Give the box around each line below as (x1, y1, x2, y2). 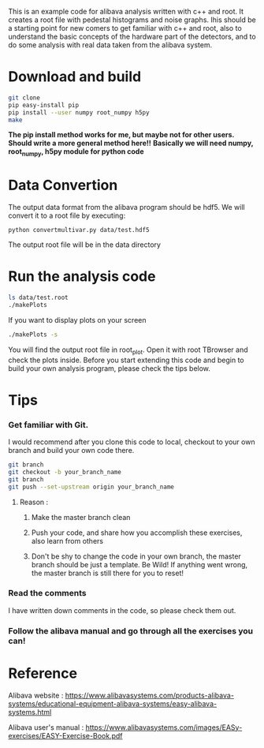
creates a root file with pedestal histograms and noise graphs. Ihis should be (8, 15, 256, 24)
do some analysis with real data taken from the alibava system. (8, 40, 213, 50)
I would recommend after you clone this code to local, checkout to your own (8, 437, 255, 447)
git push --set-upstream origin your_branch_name (8, 483, 175, 491)
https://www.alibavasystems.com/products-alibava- (65, 690, 235, 700)
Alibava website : (8, 690, 64, 700)
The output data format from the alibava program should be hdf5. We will (8, 203, 246, 212)
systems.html (8, 707, 52, 716)
